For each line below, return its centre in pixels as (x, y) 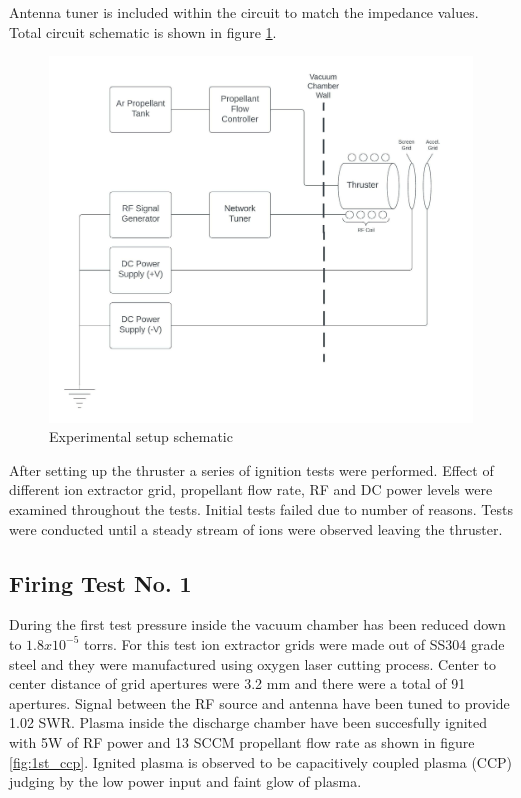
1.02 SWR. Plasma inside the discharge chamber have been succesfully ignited (248, 722)
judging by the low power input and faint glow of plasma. (185, 781)
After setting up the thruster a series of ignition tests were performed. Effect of (251, 469)
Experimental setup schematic (141, 436)
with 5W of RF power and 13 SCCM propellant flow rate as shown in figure (242, 741)
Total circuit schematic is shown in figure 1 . (143, 31)
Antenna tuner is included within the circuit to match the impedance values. (244, 12)
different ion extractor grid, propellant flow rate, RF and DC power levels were (251, 489)
